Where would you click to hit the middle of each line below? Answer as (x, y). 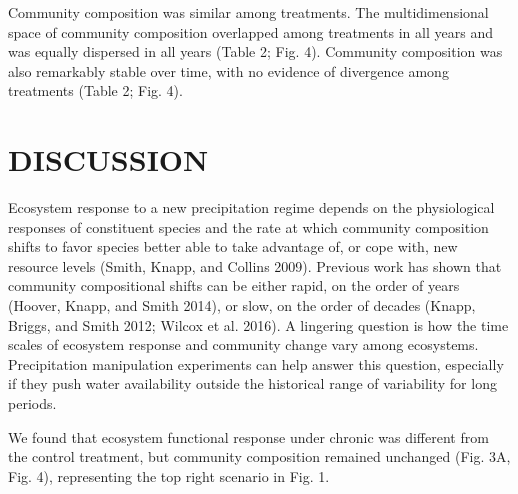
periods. (32, 403)
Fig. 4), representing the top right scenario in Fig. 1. (169, 475)
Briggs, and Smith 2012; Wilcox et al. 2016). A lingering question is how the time (258, 324)
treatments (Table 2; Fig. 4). (95, 90)
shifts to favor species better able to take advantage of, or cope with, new (233, 246)
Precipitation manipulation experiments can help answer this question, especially (256, 363)
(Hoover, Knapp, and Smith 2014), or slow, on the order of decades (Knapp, (242, 305)
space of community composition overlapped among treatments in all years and (250, 31)
